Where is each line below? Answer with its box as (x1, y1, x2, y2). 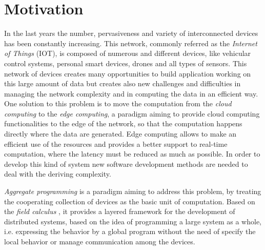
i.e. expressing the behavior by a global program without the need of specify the (4, 226, 256, 237)
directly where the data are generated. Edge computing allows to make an (4, 128, 237, 139)
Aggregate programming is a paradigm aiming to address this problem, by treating (4, 186, 261, 197)
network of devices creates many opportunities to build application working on (4, 68, 251, 79)
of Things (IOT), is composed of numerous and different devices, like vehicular (4, 48, 251, 59)
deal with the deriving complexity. (4, 168, 111, 179)
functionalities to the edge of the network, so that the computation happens (4, 118, 242, 129)
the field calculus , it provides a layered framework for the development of (4, 206, 235, 217)
